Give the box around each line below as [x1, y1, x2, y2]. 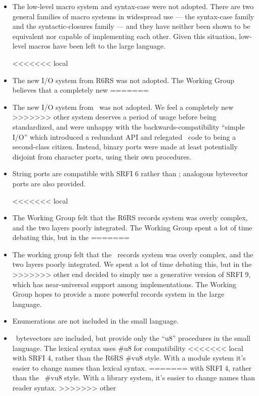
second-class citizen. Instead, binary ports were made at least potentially [12, 141, 238, 152]
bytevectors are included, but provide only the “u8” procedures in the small [16, 333, 251, 343]
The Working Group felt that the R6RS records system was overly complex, [12, 212, 248, 223]
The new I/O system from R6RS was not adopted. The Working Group [12, 74, 235, 85]
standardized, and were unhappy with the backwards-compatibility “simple [12, 121, 245, 132]
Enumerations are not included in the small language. [12, 315, 179, 326]
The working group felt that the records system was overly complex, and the [12, 249, 253, 259]
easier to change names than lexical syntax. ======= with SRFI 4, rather [12, 362, 252, 373]
